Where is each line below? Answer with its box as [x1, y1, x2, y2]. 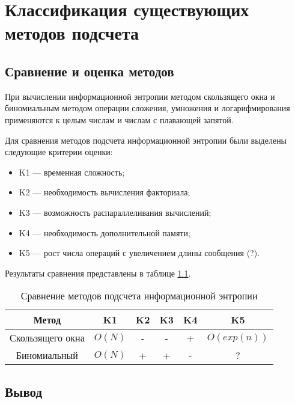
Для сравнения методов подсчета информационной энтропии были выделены [5, 133, 287, 146]
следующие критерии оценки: [5, 145, 113, 158]
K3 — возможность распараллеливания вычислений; [19, 206, 211, 218]
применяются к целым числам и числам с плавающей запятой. [5, 113, 234, 126]
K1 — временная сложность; [19, 165, 125, 178]
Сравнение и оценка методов [5, 61, 174, 80]
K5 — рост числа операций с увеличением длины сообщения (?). [19, 246, 260, 259]
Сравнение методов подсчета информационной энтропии [20, 289, 258, 303]
